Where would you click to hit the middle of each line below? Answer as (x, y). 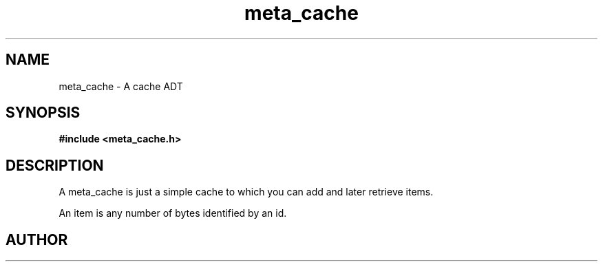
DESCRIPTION (55, 165)
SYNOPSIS (43, 113)
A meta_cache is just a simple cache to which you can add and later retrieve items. (246, 192)
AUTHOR (37, 239)
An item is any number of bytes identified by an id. (173, 213)
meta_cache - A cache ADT (121, 86)
